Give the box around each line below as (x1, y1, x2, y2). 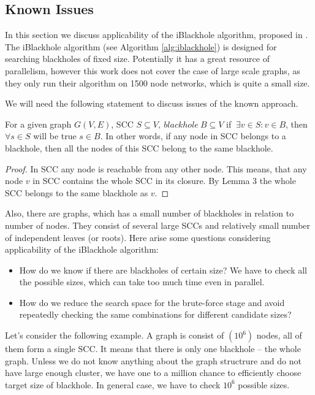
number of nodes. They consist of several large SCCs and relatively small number (5, 218, 311, 231)
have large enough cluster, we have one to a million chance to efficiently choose (5, 366, 302, 379)
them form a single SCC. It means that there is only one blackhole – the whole (5, 342, 301, 355)
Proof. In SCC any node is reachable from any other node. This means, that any (5, 162, 307, 175)
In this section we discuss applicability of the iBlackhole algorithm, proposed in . (5, 28, 308, 41)
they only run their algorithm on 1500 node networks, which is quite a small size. (5, 76, 310, 89)
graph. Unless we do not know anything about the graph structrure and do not (5, 354, 302, 367)
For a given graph (5, 117, 72, 130)
